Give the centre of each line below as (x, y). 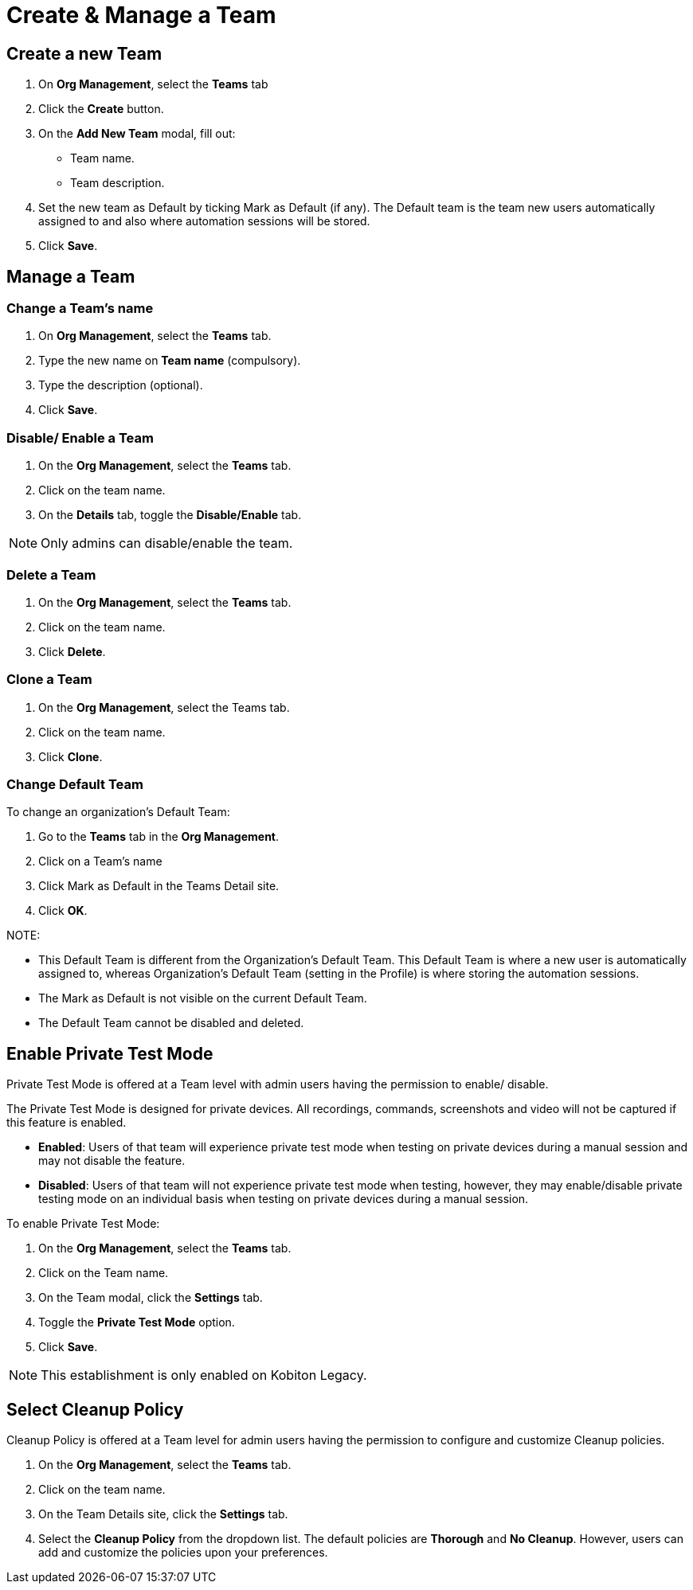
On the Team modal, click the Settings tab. (151, 1298)
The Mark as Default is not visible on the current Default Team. (203, 998)
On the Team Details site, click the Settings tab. (163, 1514)
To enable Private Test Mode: (83, 1224)
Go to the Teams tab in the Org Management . (159, 837)
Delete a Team (51, 574)
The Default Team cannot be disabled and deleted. (171, 1023)
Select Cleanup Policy (95, 1409)
